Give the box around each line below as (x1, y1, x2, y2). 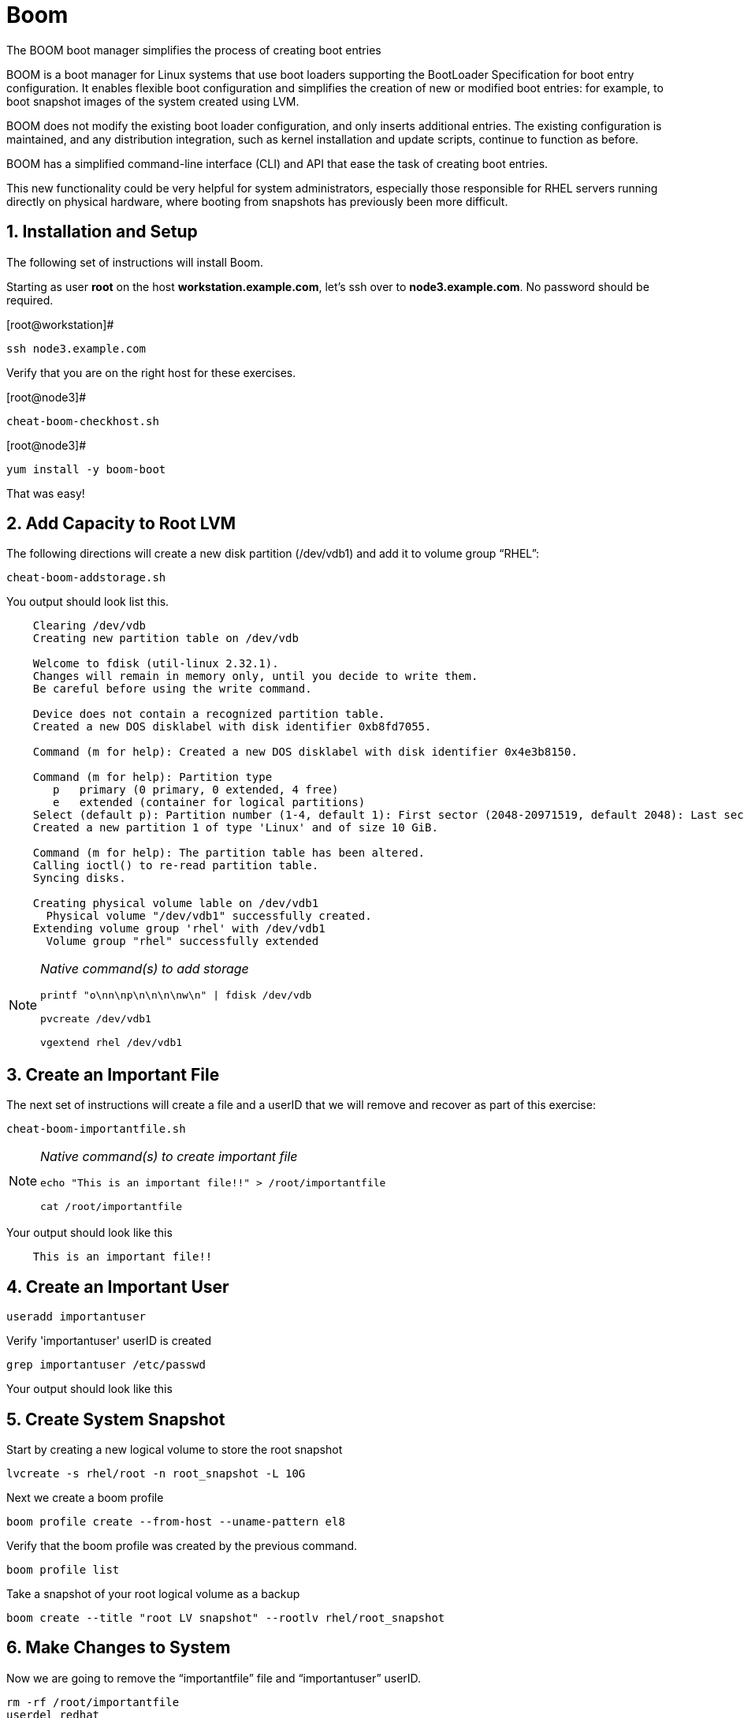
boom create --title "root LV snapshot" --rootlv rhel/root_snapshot (6, 1611, 445, 1624)
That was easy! (6, 486, 85, 500)
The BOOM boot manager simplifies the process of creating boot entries (6, 43, 381, 57)
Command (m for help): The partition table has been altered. (32, 846, 426, 860)
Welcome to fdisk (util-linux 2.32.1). (32, 657, 279, 670)
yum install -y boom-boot (6, 462, 166, 476)
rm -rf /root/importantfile (6, 1695, 180, 1709)
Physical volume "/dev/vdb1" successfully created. (46, 909, 372, 923)
